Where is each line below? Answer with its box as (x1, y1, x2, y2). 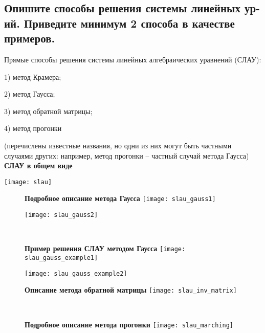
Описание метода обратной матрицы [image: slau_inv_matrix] (25, 284, 237, 295)
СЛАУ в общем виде (4, 160, 73, 171)
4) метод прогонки (4, 123, 62, 134)
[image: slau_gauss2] (25, 211, 98, 219)
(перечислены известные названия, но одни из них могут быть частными (4, 140, 232, 150)
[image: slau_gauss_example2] (25, 270, 127, 277)
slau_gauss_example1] (25, 254, 98, 261)
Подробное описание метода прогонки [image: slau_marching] (25, 319, 233, 329)
